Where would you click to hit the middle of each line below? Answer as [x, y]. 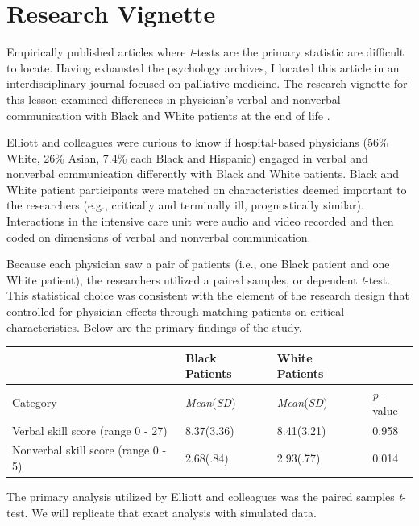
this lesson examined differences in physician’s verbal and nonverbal [174, 99]
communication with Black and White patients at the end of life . [168, 115]
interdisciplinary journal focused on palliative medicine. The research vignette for [207, 83]
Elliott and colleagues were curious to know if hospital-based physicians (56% [197, 142]
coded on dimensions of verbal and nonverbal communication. [159, 236]
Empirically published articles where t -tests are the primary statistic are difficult [205, 52]
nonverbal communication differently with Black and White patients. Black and [203, 174]
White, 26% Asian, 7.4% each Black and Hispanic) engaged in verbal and [187, 157]
